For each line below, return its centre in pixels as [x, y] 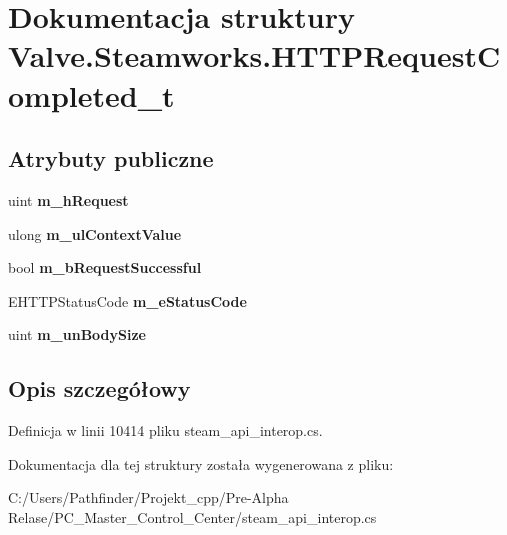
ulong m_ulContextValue [95, 233]
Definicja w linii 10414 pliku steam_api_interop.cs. [165, 430]
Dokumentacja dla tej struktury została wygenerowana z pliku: [201, 463]
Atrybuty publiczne [111, 158]
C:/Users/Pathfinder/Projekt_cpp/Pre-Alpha [148, 497]
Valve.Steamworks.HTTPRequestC [254, 55]
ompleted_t [91, 94]
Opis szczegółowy [99, 388]
